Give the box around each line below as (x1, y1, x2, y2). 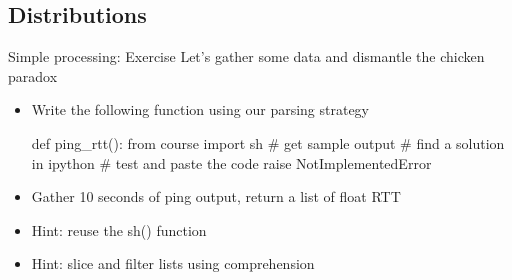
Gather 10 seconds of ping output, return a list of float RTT (31, 186, 401, 207)
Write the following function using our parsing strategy (31, 99, 370, 120)
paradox (8, 65, 58, 86)
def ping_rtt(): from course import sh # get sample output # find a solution (31, 132, 505, 153)
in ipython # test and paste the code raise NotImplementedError (31, 152, 432, 173)
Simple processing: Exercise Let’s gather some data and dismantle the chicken (8, 46, 485, 67)
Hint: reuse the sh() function (31, 219, 207, 240)
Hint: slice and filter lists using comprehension (31, 253, 315, 274)
